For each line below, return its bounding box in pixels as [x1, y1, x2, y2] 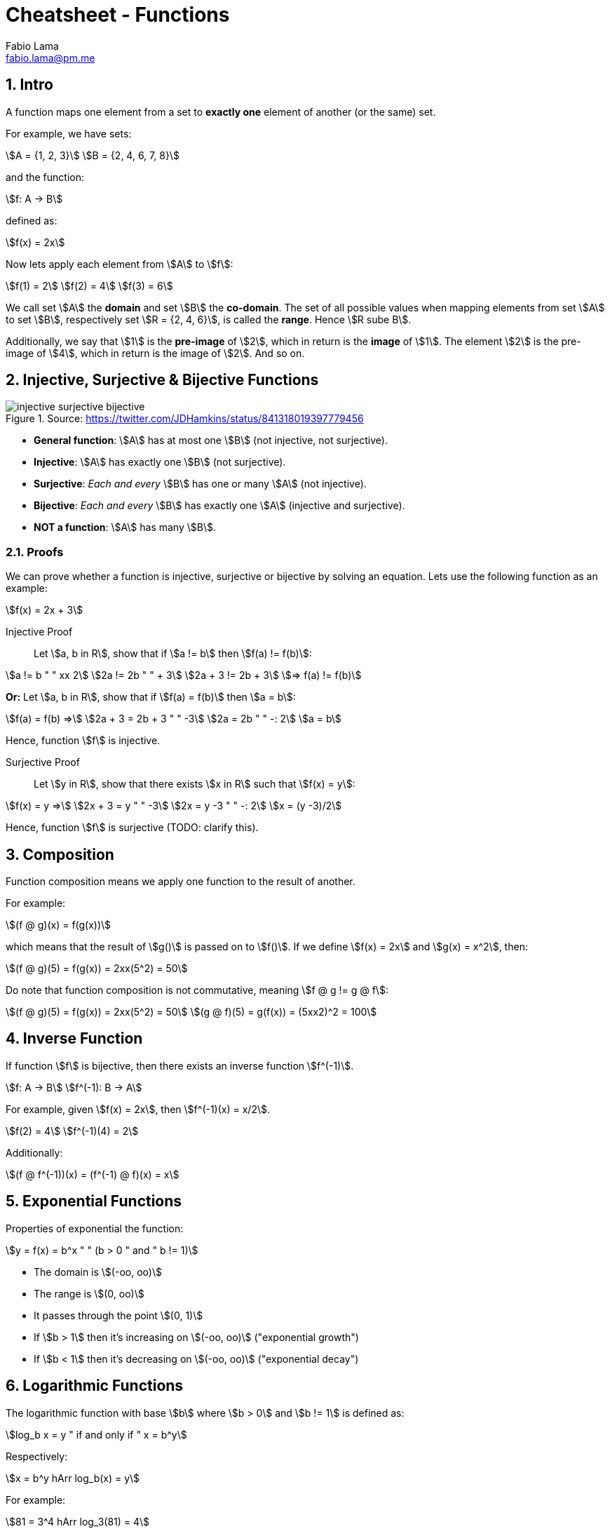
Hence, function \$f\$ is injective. [6, 734, 161, 747]
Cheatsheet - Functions [6, 3, 230, 27]
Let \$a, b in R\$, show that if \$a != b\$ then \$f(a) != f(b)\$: [34, 647, 312, 660]
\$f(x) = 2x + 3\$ [6, 604, 83, 617]
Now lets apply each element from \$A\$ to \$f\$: [6, 257, 233, 270]
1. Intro [6, 76, 53, 94]
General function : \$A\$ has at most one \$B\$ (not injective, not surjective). [34, 434, 388, 447]
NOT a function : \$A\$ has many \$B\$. [34, 521, 216, 534]
